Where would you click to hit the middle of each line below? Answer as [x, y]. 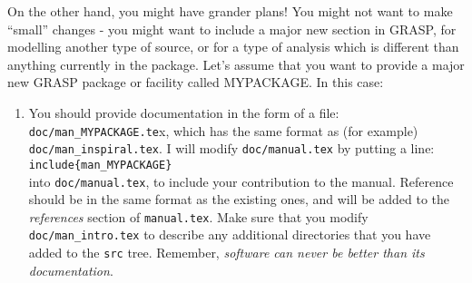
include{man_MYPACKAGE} [100, 165]
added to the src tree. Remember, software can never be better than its [226, 253]
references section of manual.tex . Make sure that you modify [198, 216]
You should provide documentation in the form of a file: [184, 112]
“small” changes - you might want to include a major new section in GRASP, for [232, 29]
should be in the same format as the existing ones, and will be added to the [239, 199]
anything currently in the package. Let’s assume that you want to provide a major [236, 64]
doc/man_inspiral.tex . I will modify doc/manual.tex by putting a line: [231, 148]
